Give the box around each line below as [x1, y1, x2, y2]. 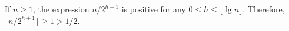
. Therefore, [243, 3, 285, 15]
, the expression [33, 3, 89, 15]
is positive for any [121, 3, 186, 15]
